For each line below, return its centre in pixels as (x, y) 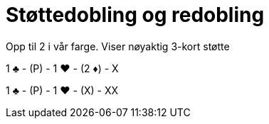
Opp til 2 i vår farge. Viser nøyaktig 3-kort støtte (118, 46)
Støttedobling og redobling (135, 15)
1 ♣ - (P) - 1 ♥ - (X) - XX (62, 90)
